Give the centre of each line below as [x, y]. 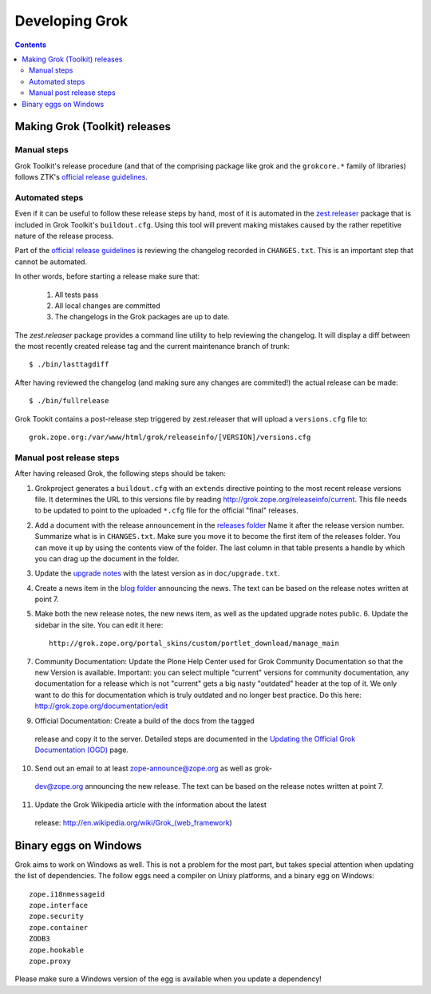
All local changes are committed [108, 305]
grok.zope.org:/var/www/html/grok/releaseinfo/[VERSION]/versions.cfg [170, 438]
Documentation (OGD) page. [82, 750]
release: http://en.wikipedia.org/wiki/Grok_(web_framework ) [134, 822]
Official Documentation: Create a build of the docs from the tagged [144, 721]
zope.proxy [50, 961]
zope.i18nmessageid [67, 894]
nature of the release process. [64, 236]
